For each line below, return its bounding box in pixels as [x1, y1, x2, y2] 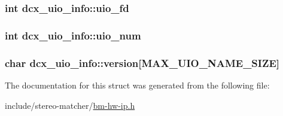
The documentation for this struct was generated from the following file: [5, 78, 270, 91]
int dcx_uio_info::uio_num [5, 28, 141, 42]
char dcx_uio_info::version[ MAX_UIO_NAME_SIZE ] [5, 55, 280, 70]
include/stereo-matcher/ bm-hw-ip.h [5, 99, 135, 111]
